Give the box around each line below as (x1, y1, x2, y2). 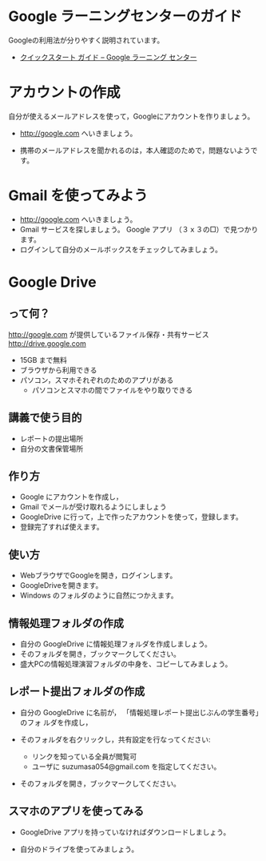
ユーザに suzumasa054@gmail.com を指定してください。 (31, 762, 221, 771)
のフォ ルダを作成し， (19, 718, 93, 727)
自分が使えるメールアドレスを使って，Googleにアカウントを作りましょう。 (8, 111, 255, 121)
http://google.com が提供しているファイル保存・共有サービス (8, 329, 209, 339)
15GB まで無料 (19, 355, 68, 364)
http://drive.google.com (8, 338, 86, 348)
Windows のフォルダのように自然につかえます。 (19, 590, 178, 601)
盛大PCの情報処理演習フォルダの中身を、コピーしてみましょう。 (19, 659, 232, 669)
